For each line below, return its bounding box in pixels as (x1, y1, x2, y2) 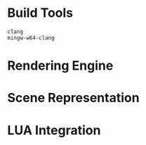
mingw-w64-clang (7, 34, 55, 42)
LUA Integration (7, 122, 101, 138)
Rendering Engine (7, 58, 114, 74)
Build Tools (7, 5, 74, 21)
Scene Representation (7, 90, 140, 106)
